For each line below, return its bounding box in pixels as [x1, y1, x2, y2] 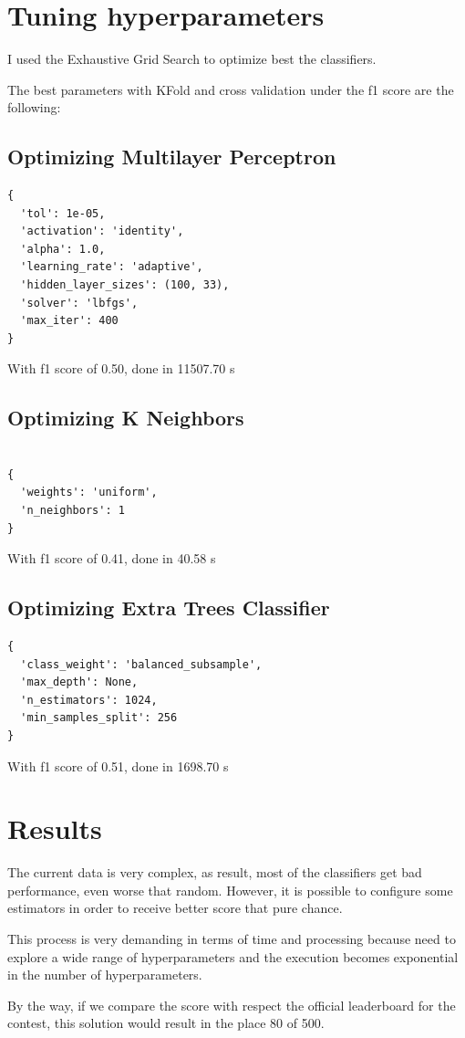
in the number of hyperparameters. [7, 965, 202, 984]
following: [7, 98, 61, 117]
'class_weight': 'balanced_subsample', [20, 657, 263, 671]
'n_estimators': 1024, [20, 693, 158, 707]
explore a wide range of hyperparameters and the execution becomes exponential [7, 947, 459, 966]
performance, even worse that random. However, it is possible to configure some [7, 880, 453, 899]
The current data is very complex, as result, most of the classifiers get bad [7, 863, 422, 882]
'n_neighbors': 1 [20, 504, 125, 518]
